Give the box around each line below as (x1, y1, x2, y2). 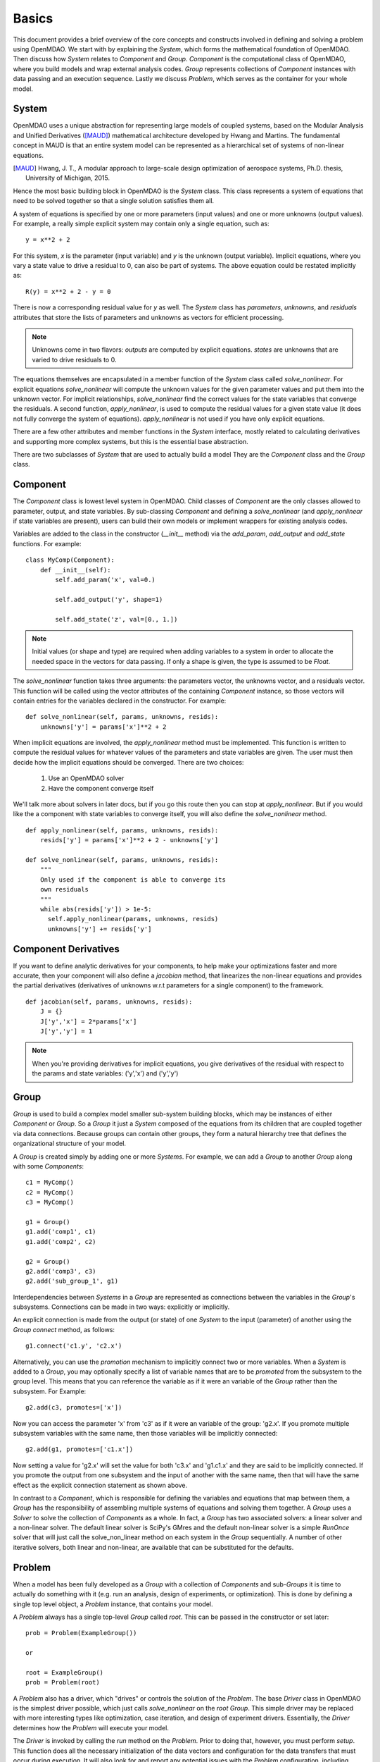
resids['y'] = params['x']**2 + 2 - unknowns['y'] (39, 836, 219, 844)
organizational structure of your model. (13, 1139, 127, 1148)
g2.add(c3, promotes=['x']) (25, 1403, 122, 1412)
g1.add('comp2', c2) (25, 1238, 96, 1245)
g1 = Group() (25, 1218, 70, 1226)
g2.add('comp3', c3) (25, 1267, 96, 1275)
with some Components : (13, 1162, 84, 1170)
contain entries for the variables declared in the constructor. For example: (13, 696, 227, 705)
